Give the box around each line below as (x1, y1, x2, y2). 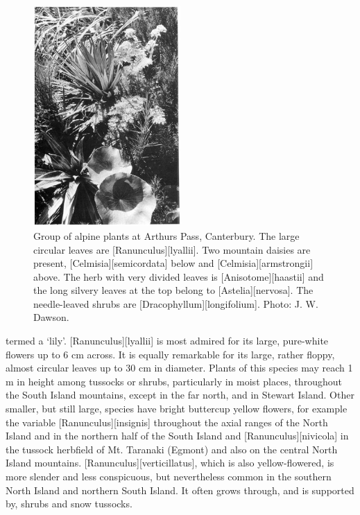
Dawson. (33, 310, 69, 324)
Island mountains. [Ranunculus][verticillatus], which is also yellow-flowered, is (6, 455, 334, 470)
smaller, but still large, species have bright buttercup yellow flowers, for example (6, 401, 348, 416)
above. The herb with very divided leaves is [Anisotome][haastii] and (33, 269, 324, 283)
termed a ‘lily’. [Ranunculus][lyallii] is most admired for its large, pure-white (6, 333, 329, 348)
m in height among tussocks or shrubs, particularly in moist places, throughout (6, 374, 342, 388)
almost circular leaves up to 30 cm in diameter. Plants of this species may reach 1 (6, 360, 353, 375)
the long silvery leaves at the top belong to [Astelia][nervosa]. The (33, 283, 314, 297)
